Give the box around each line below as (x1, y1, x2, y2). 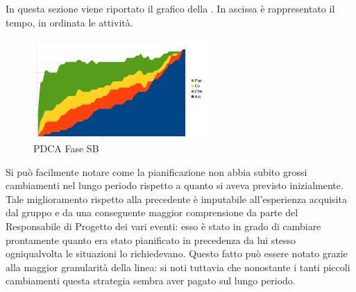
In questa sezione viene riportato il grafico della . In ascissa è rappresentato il (6, 1, 335, 15)
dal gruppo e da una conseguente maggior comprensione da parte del (6, 205, 298, 220)
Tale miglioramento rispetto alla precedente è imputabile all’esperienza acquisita (6, 191, 347, 206)
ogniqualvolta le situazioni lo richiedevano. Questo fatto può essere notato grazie (6, 246, 348, 261)
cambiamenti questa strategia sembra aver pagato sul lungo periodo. (6, 273, 296, 288)
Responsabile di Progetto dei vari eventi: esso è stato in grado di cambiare (6, 218, 321, 233)
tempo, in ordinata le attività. (6, 15, 133, 29)
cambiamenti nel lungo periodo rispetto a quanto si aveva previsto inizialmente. (6, 178, 344, 193)
